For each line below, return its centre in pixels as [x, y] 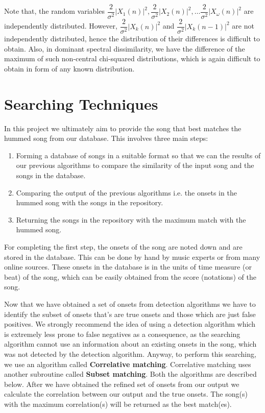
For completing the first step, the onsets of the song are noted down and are [123, 246]
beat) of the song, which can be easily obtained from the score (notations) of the [130, 276]
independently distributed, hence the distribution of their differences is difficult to [132, 39]
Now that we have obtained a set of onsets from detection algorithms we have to [130, 303]
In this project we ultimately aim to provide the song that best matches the [123, 128]
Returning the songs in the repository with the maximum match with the [131, 219]
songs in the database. [51, 175]
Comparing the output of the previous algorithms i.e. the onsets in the [126, 192]
